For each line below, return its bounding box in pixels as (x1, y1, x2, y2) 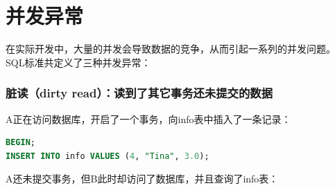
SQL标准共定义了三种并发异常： (6, 55, 151, 69)
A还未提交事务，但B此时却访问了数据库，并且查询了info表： (6, 171, 279, 186)
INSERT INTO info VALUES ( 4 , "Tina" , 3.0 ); (6, 151, 209, 161)
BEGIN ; (6, 137, 35, 148)
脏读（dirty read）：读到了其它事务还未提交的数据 (6, 84, 273, 102)
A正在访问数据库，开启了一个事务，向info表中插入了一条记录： (6, 111, 291, 126)
